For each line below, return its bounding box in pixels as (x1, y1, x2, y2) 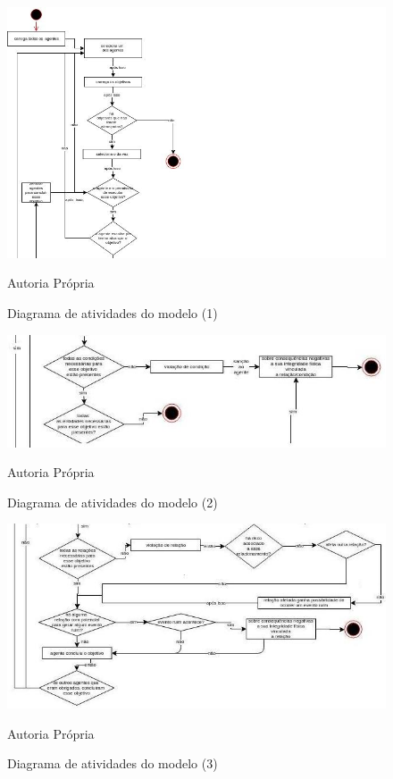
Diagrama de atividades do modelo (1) (7, 304, 218, 322)
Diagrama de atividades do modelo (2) (7, 492, 218, 511)
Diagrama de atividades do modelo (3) (7, 754, 218, 773)
